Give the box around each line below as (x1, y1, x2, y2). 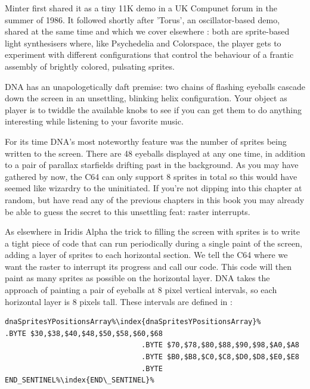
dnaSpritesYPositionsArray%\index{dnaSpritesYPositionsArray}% (5, 318, 261, 326)
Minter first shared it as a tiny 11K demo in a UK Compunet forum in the (5, 2, 277, 14)
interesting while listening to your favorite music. (5, 115, 184, 127)
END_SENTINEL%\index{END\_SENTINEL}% (5, 376, 154, 385)
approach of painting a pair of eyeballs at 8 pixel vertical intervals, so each (5, 284, 277, 296)
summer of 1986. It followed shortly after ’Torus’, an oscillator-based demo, (5, 13, 280, 26)
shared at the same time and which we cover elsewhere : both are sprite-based (5, 25, 290, 38)
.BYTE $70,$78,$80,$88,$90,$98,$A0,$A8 (141, 341, 299, 350)
